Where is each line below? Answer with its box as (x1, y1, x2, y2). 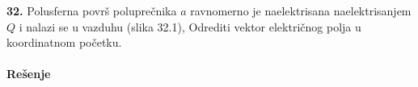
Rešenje (6, 65, 51, 82)
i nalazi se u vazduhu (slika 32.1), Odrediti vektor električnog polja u (19, 18, 361, 35)
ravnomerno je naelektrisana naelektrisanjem (190, 2, 412, 19)
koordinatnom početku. (6, 34, 122, 51)
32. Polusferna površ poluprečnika (6, 2, 177, 19)
